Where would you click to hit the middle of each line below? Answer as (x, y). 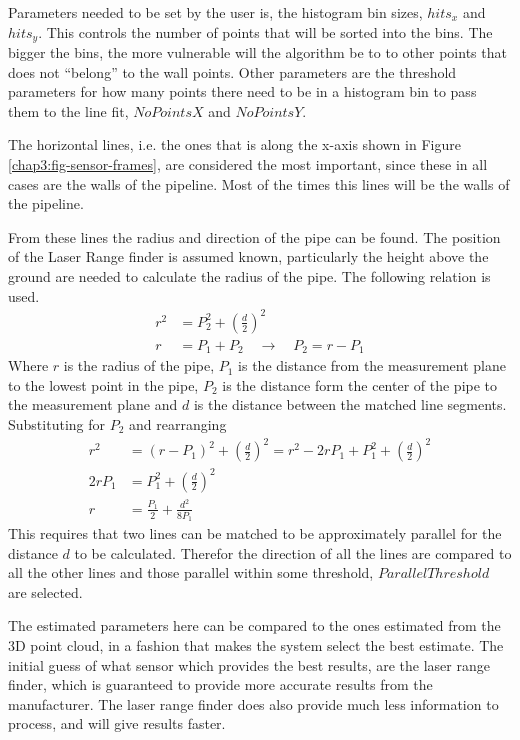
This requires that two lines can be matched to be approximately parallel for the (255, 532)
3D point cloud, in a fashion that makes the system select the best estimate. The (256, 644)
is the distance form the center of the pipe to (360, 384)
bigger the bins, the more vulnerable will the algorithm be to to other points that (257, 52)
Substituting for (56, 423)
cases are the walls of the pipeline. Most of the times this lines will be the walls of (259, 183)
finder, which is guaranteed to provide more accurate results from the (220, 684)
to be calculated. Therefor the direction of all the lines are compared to (293, 552)
